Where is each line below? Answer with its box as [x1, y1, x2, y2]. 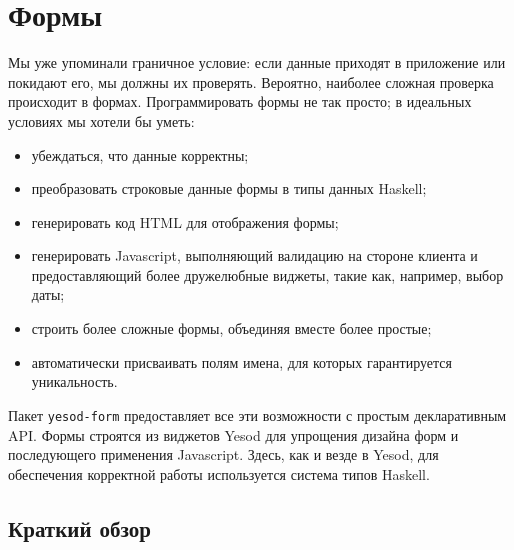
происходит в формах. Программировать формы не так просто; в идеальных [8, 91, 472, 112]
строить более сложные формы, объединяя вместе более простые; [31, 318, 432, 339]
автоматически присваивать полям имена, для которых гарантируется [31, 351, 452, 372]
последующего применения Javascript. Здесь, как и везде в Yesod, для [8, 444, 439, 465]
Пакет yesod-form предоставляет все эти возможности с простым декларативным [8, 404, 507, 425]
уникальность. [31, 371, 118, 392]
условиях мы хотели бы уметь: [8, 110, 195, 131]
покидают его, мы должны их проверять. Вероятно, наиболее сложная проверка [8, 71, 494, 92]
